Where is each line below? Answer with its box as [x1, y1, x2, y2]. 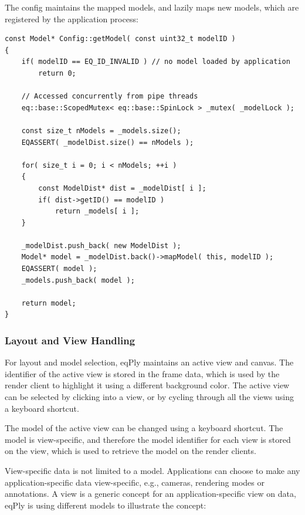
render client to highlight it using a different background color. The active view [5, 379, 290, 391]
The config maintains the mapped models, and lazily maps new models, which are [5, 1, 299, 13]
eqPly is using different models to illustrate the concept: [5, 499, 206, 511]
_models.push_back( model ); [21, 276, 135, 284]
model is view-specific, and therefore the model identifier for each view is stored [5, 433, 291, 445]
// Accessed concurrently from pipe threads [21, 92, 198, 101]
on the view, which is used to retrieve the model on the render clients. [5, 445, 256, 457]
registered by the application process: [5, 12, 138, 25]
